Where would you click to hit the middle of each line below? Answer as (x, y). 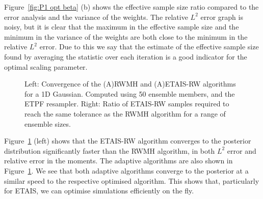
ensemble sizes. (48, 123)
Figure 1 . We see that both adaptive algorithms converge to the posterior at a (126, 170)
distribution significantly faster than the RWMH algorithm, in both (110, 150)
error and (242, 150)
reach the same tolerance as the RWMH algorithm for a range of (125, 113)
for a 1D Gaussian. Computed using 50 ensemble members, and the (130, 93)
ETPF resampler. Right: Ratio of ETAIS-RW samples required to (127, 104)
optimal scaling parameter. (46, 66)
